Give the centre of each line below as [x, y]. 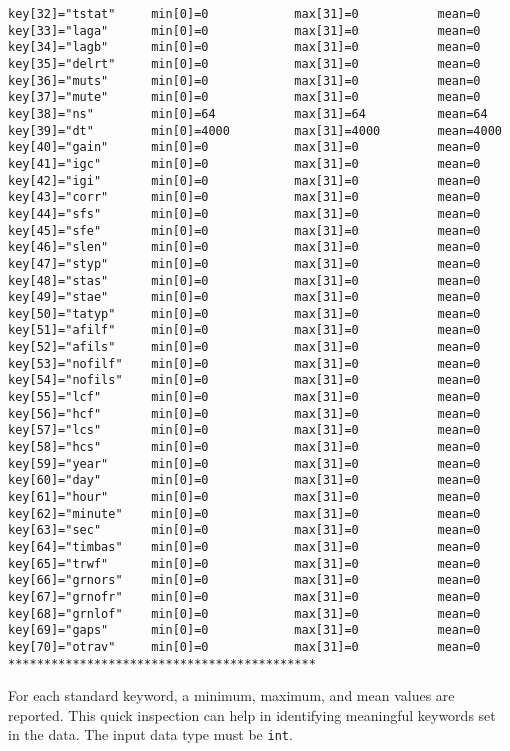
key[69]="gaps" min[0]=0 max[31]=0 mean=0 [244, 630]
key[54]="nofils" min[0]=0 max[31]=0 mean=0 [244, 380]
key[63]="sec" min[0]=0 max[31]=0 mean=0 [244, 530]
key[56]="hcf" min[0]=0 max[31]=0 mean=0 [244, 413]
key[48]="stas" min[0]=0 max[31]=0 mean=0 [244, 280]
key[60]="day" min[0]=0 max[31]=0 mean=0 [244, 480]
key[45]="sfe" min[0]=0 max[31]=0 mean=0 [244, 230]
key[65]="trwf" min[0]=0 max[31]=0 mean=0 [244, 563]
